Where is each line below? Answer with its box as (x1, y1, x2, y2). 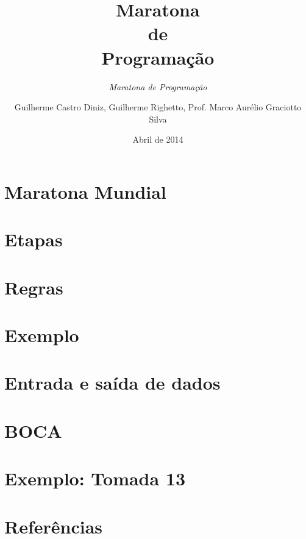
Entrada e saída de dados (4, 370, 221, 395)
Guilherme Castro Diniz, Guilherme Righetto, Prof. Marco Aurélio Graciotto (14, 101, 302, 113)
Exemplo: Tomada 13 (4, 466, 186, 491)
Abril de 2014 (132, 133, 183, 146)
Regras (4, 274, 63, 299)
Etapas (4, 227, 63, 252)
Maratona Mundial (4, 179, 166, 204)
